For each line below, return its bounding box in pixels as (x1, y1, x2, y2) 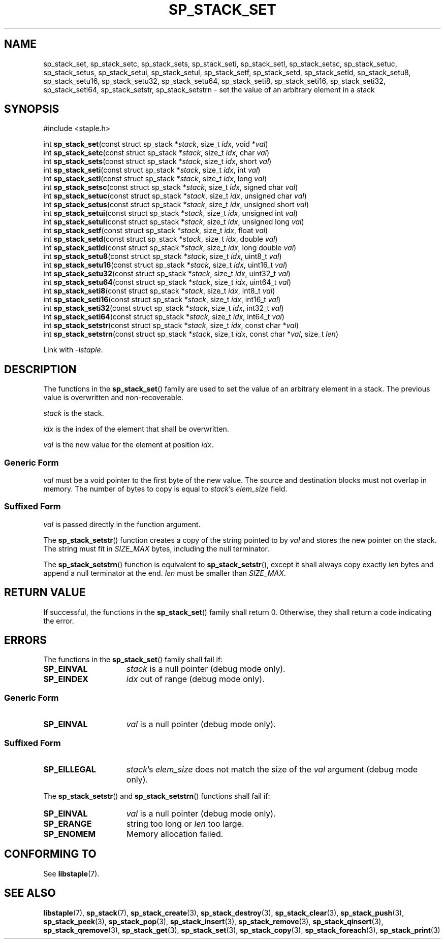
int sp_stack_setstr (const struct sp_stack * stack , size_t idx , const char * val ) (43, 321, 299, 330)
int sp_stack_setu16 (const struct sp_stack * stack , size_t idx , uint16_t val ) (43, 261, 288, 270)
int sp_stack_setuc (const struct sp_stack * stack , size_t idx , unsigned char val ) (43, 191, 307, 201)
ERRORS (4, 634, 47, 647)
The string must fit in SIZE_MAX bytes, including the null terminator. (43, 544, 269, 553)
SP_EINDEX (43, 674, 88, 685)
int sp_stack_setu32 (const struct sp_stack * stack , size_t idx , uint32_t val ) (43, 269, 291, 278)
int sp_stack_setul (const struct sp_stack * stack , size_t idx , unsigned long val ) (43, 217, 304, 226)
